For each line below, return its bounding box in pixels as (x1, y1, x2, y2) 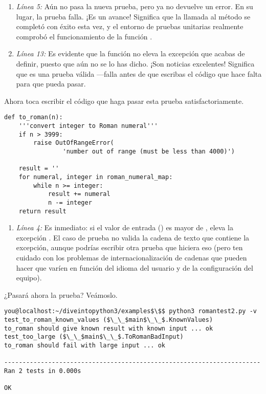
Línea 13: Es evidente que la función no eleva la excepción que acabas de (16, 48, 245, 59)
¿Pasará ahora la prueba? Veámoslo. (4, 289, 118, 300)
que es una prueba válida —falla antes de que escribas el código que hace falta (16, 68, 262, 79)
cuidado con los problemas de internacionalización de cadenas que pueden (16, 252, 247, 262)
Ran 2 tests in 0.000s (4, 367, 81, 375)
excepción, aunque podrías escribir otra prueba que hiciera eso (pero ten (16, 242, 243, 253)
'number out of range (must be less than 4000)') (62, 147, 235, 155)
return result (18, 207, 66, 215)
